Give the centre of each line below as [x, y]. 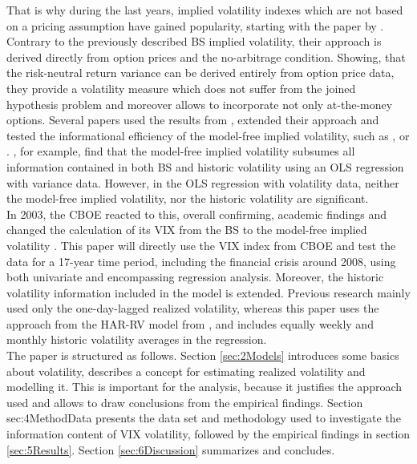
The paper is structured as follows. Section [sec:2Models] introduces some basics [203, 355]
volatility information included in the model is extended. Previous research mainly [208, 292]
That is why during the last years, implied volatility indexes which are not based [205, 10]
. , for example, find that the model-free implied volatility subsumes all [181, 151]
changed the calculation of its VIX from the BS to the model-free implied [187, 230]
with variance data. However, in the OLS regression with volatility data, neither [203, 182]
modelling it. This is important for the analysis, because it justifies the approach [204, 387]
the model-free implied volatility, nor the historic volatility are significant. [188, 198]
